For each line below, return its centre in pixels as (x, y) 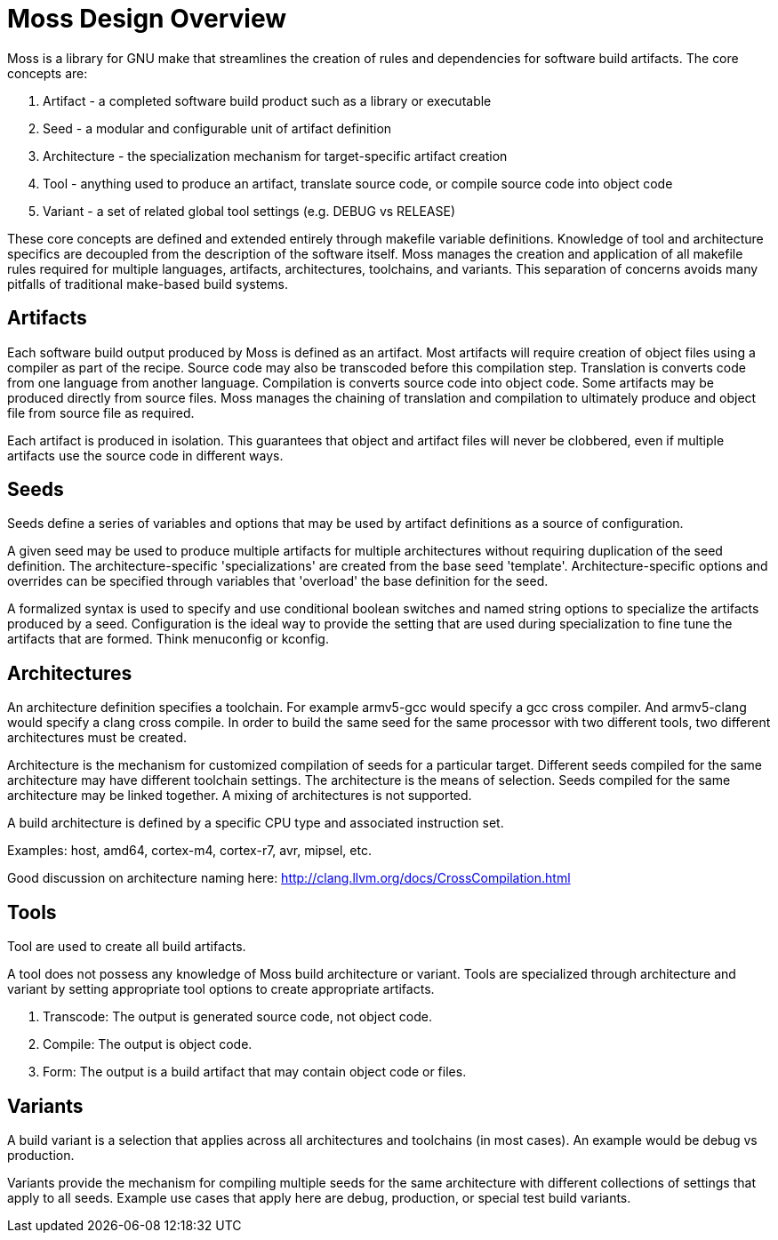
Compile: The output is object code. (148, 1044)
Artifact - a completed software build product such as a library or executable (267, 100)
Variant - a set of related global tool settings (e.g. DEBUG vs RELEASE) (249, 211)
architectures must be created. (97, 738)
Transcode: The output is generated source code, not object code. (237, 1017)
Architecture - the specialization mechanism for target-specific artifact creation (275, 156)
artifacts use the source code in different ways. (145, 455)
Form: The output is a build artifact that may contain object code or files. (255, 1072)
